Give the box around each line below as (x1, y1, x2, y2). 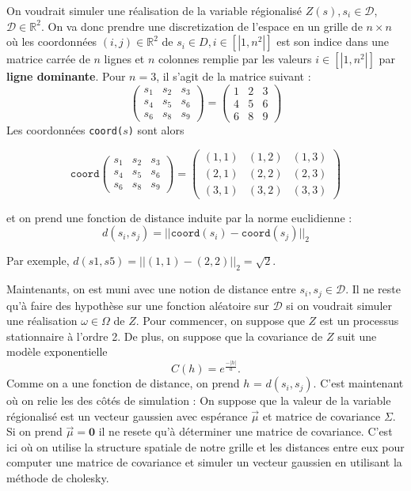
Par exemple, (6, 252, 70, 269)
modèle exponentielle (6, 343, 108, 360)
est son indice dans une (276, 33, 390, 50)
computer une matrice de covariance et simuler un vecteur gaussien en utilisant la (6, 454, 402, 470)
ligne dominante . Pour (6, 68, 126, 85)
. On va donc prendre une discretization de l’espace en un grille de (40, 17, 363, 34)
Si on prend (6, 423, 63, 440)
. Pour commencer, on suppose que (135, 312, 305, 329)
